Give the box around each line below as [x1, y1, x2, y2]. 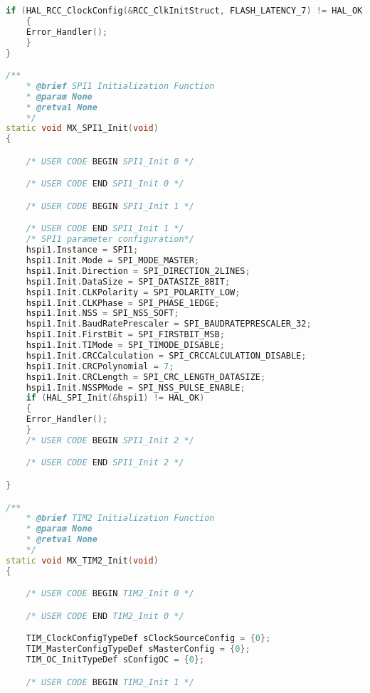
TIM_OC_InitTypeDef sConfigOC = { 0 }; [26, 655, 205, 665]
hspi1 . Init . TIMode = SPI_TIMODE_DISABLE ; [26, 340, 225, 351]
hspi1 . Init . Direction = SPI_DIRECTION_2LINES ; [26, 265, 250, 276]
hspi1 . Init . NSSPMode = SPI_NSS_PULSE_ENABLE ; [26, 382, 245, 393]
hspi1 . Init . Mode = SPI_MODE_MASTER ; [26, 255, 200, 266]
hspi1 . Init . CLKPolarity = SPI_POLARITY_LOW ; [26, 287, 240, 297]
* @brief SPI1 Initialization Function [26, 80, 215, 91]
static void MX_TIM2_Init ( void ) [6, 555, 159, 566]
